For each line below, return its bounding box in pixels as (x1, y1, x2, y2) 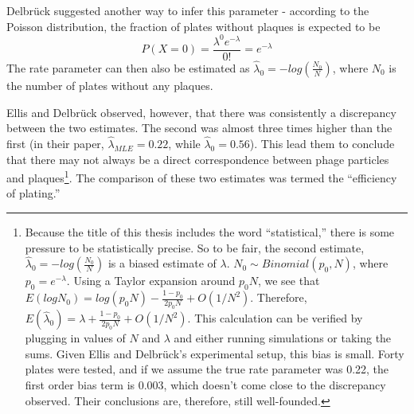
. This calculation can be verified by (187, 310, 363, 326)
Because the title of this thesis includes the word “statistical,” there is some (25, 224, 395, 240)
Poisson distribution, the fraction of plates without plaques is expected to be (6, 18, 381, 34)
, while (168, 135, 201, 151)
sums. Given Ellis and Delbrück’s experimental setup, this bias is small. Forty (25, 345, 404, 361)
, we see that (257, 272, 320, 289)
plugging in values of (25, 330, 126, 346)
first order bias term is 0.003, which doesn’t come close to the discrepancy (25, 377, 386, 393)
